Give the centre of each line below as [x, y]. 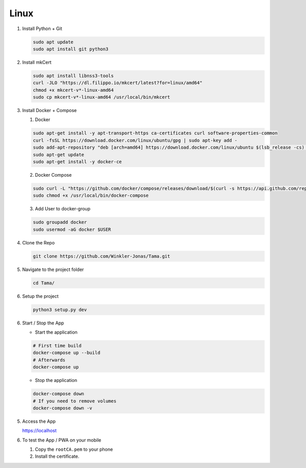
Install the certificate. [57, 456]
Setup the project [40, 296]
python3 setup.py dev [60, 310]
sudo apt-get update [58, 155]
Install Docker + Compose [49, 111]
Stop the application [56, 380]
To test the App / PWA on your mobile [62, 440]
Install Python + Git [42, 29]
